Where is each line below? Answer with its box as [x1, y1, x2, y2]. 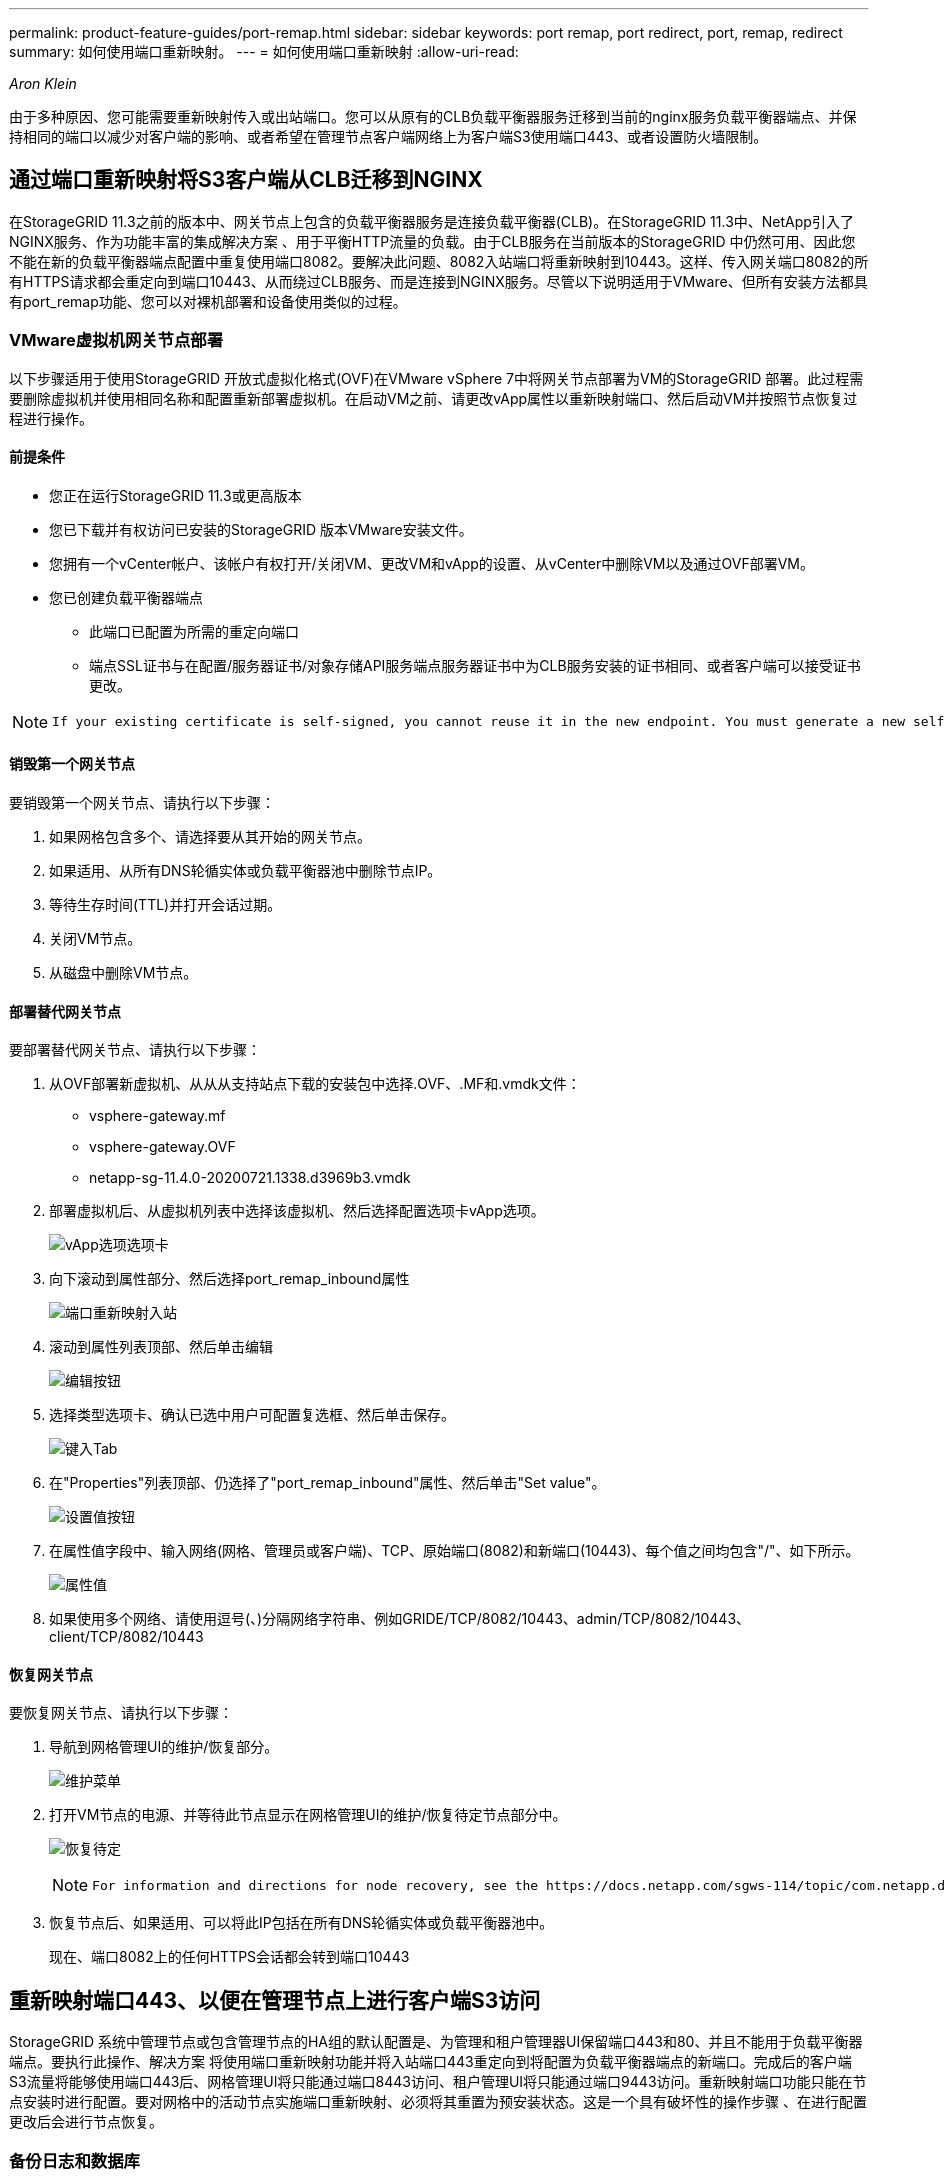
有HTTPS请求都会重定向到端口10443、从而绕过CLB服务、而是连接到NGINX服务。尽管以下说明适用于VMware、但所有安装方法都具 [9, 272, 868, 290]
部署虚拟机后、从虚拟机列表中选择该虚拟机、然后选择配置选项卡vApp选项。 [49, 1202, 545, 1220]
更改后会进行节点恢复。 [9, 2113, 163, 2131]
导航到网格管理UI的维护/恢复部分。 [49, 1738, 279, 1756]
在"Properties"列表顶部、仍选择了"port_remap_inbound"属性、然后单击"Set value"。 [49, 1474, 606, 1492]
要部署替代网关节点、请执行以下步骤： [9, 1041, 261, 1059]
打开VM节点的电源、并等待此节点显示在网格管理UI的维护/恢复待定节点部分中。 [49, 1806, 567, 1824]
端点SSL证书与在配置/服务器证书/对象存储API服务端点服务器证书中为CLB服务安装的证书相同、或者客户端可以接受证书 [89, 656, 861, 674]
